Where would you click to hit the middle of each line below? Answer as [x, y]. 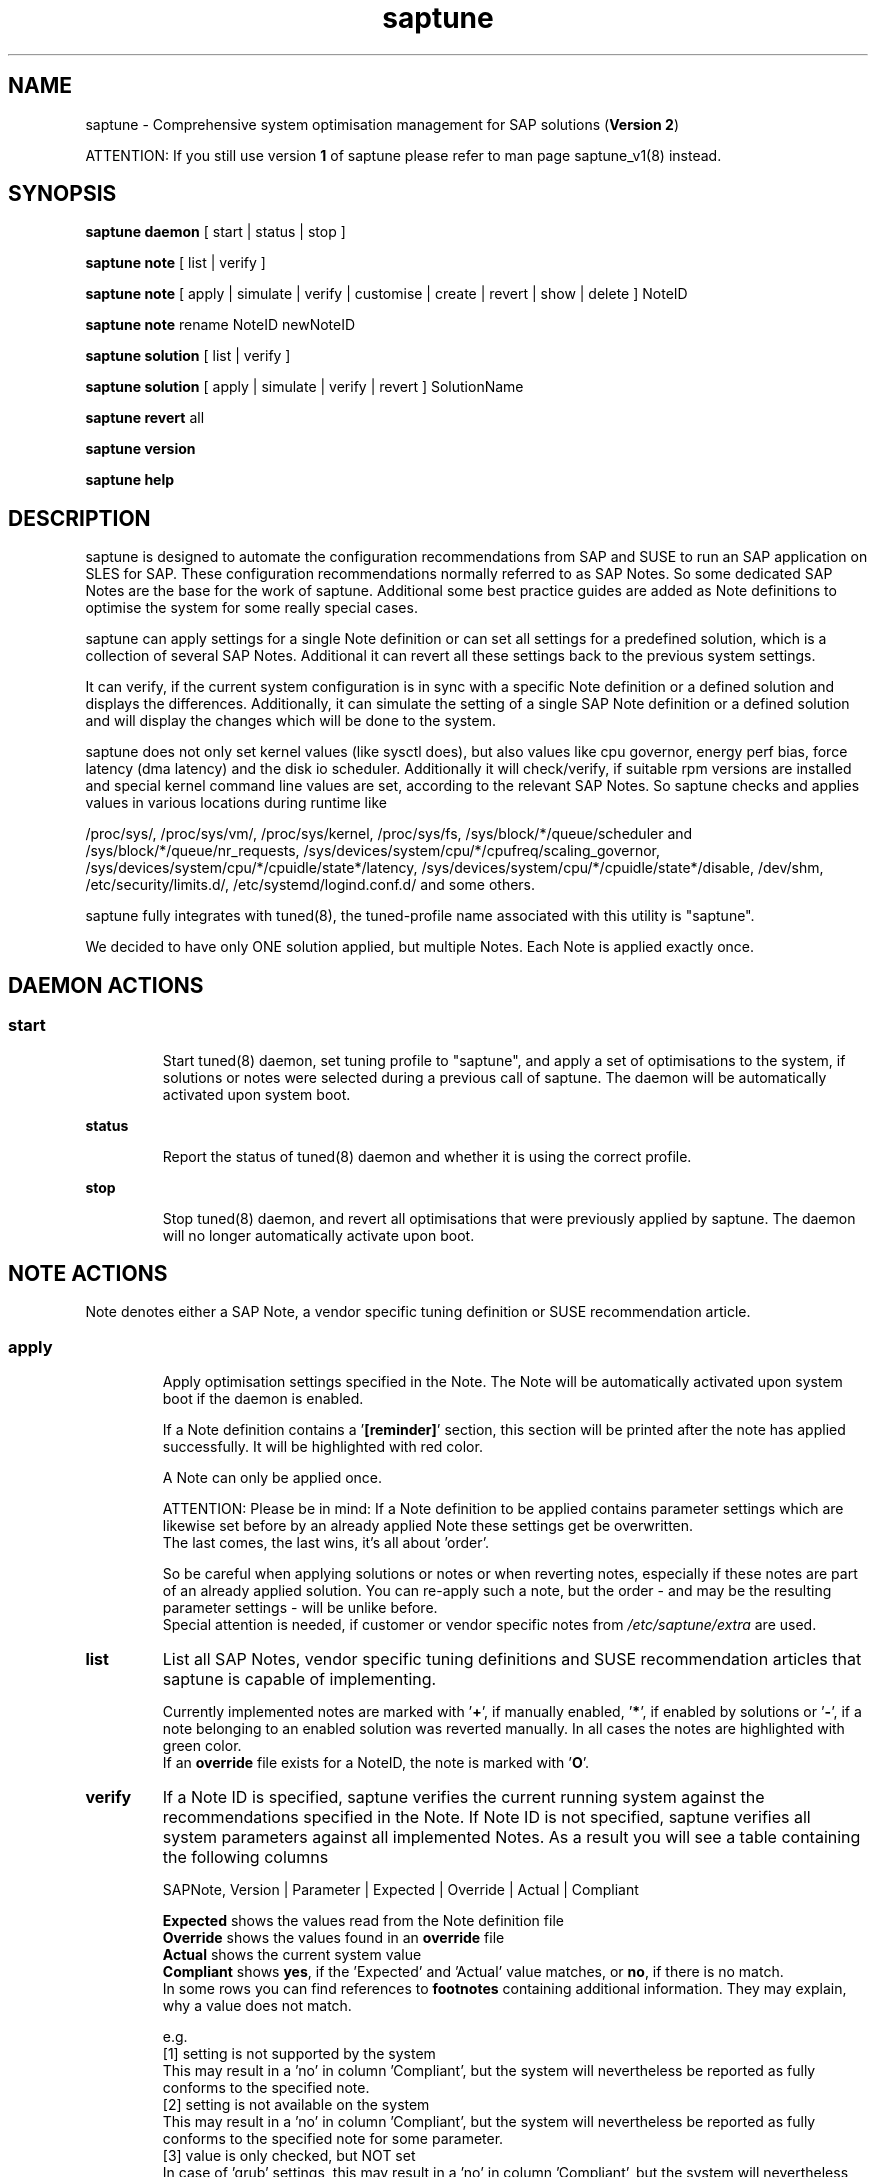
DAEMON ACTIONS [106, 985]
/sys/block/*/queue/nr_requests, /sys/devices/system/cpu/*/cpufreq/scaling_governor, [372, 851]
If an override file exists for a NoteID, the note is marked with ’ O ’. [376, 1763]
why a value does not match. [257, 2006]
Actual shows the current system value [292, 1955]
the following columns [245, 1857]
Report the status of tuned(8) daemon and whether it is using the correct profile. [427, 1156]
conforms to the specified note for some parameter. [333, 2139]
